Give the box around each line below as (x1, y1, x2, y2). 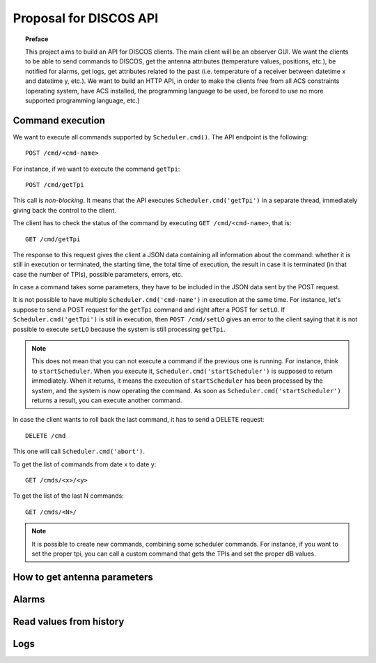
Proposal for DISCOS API (13, 10, 159, 26)
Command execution (13, 114, 106, 126)
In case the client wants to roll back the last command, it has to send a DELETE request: (13, 416, 265, 424)
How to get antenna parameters (13, 571, 153, 583)
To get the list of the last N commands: (13, 491, 125, 500)
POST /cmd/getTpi (25, 181, 84, 188)
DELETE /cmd (25, 432, 66, 439)
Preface (25, 35, 49, 43)
